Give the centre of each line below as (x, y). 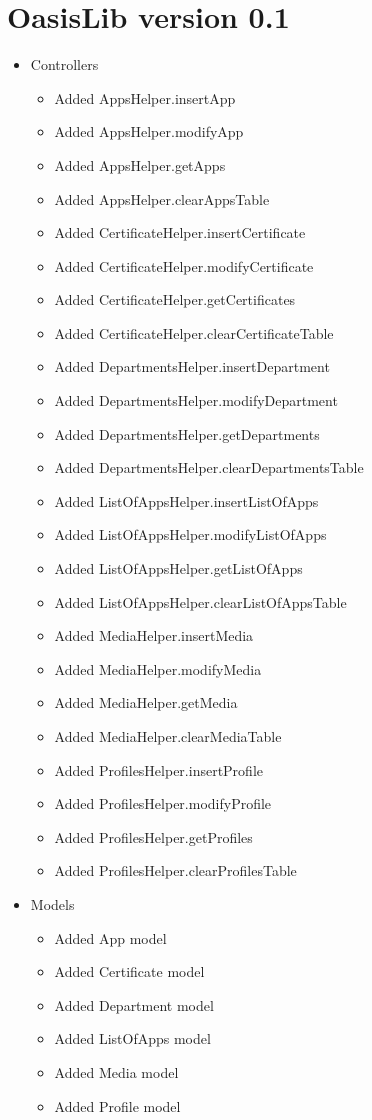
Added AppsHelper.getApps (140, 164)
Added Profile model (117, 1105)
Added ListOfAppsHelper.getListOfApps (178, 568)
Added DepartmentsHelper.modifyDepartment (196, 400)
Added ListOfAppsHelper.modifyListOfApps (190, 534)
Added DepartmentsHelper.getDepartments (187, 433)
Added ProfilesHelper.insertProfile (158, 769)
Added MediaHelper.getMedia (146, 702)
